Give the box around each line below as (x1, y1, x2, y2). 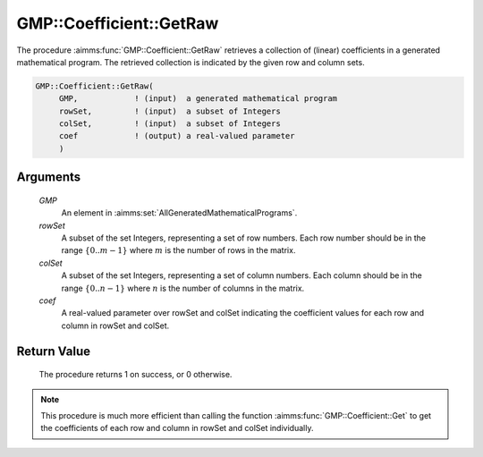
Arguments (16, 170, 81, 185)
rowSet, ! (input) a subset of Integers (58, 106, 281, 116)
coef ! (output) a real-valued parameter (58, 131, 295, 141)
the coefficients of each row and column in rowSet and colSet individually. (40, 423, 314, 434)
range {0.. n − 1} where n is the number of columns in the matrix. (61, 283, 305, 293)
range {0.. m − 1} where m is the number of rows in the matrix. (61, 245, 296, 256)
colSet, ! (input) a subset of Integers (58, 119, 281, 129)
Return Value (16, 343, 91, 359)
